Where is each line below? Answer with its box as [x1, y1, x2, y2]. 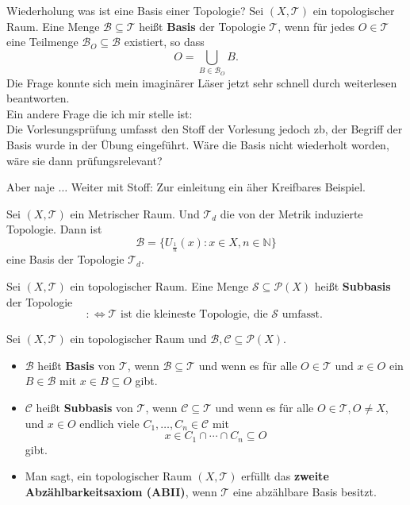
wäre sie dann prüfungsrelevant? [6, 152, 163, 168]
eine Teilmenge [6, 33, 79, 50]
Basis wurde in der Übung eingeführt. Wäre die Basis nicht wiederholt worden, [6, 137, 389, 153]
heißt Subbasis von [36, 399, 133, 416]
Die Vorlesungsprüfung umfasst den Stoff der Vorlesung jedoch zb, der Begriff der [6, 121, 403, 137]
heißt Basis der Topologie [139, 17, 266, 34]
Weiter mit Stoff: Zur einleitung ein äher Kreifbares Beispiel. [71, 179, 366, 195]
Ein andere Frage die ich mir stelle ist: [6, 105, 193, 121]
